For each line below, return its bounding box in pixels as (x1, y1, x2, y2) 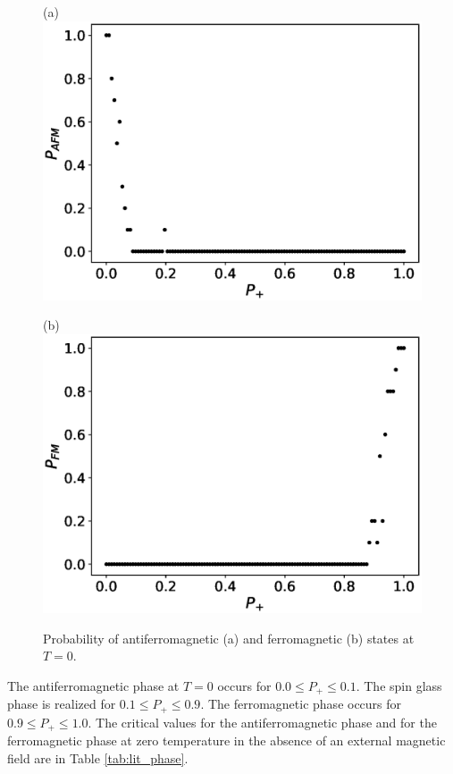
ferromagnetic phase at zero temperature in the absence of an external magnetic (7, 731, 446, 750)
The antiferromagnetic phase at (7, 676, 180, 694)
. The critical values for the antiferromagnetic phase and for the (88, 712, 437, 731)
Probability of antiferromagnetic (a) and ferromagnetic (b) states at (43, 628, 415, 647)
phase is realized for (7, 694, 116, 713)
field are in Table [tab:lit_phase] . (7, 748, 189, 767)
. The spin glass (356, 676, 442, 694)
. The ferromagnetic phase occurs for (200, 694, 402, 713)
